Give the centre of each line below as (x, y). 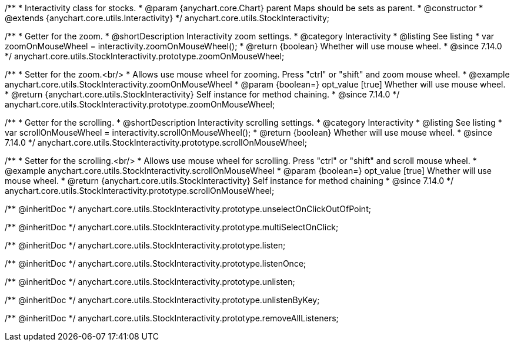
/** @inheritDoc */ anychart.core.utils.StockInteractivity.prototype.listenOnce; (156, 263)
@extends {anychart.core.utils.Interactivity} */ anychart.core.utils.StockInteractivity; (167, 18)
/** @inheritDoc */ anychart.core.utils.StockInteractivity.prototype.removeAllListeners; (172, 318)
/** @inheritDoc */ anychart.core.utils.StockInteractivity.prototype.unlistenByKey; (162, 300)
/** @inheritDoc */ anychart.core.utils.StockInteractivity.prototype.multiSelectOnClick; (172, 227)
